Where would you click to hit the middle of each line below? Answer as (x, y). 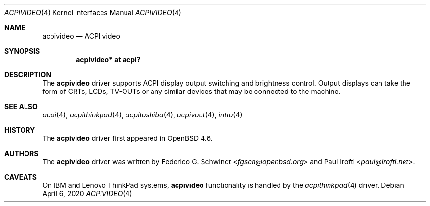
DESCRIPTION (28, 75)
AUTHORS (22, 153)
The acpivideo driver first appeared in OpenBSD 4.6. (127, 138)
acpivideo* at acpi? (108, 59)
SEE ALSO (21, 106)
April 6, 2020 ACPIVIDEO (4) (87, 194)
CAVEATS (21, 177)
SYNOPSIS (22, 51)
